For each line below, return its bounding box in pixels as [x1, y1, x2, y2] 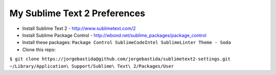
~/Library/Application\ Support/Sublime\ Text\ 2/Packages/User [9, 63, 174, 69]
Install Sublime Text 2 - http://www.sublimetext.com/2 [22, 25, 136, 31]
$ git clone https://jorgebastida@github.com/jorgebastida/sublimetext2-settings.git [9, 56, 231, 62]
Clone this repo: [22, 46, 56, 53]
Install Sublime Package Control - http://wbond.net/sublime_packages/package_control [22, 32, 206, 38]
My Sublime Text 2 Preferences [9, 8, 146, 19]
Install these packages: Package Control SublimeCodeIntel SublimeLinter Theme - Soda [22, 40, 231, 46]
